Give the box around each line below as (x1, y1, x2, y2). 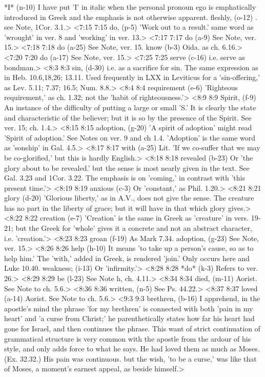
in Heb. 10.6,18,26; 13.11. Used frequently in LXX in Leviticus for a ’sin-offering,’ (4, 72, 260, 83)
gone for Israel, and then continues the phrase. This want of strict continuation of (4, 323, 260, 333)
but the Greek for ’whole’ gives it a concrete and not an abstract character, (15, 223, 252, 233)
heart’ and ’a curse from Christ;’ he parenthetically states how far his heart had (4, 313, 255, 324)
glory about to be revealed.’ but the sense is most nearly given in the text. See (4, 162, 250, 173)
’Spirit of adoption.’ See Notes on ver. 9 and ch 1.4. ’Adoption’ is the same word (4, 132, 255, 143)
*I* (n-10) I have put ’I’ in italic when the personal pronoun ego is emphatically (4, 2, 256, 12)
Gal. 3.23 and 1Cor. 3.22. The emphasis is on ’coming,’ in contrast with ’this (4, 172, 245, 183)
